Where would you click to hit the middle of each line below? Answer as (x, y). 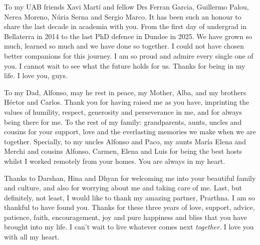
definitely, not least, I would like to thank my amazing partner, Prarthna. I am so (129, 197)
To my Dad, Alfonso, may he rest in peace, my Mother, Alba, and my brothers (125, 92)
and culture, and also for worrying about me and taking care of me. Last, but (123, 188)
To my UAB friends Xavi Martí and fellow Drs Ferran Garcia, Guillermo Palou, (126, 7)
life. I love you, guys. (36, 75)
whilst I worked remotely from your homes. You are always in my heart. (115, 161)
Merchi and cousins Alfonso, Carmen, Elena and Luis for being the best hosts (123, 151)
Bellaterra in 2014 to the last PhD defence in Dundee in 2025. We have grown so (128, 36)
